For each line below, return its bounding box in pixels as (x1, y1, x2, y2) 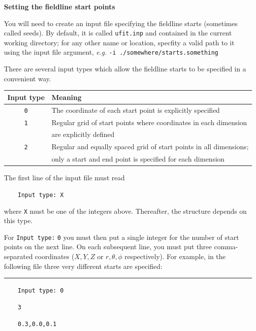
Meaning (51, 92, 82, 102)
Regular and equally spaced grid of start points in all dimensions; (51, 141, 249, 152)
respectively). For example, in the (124, 251, 226, 262)
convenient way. (4, 73, 51, 83)
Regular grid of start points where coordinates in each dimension (51, 117, 247, 127)
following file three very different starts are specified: (4, 261, 162, 271)
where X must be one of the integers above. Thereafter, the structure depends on (4, 205, 247, 216)
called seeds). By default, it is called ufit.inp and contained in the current (4, 28, 232, 38)
